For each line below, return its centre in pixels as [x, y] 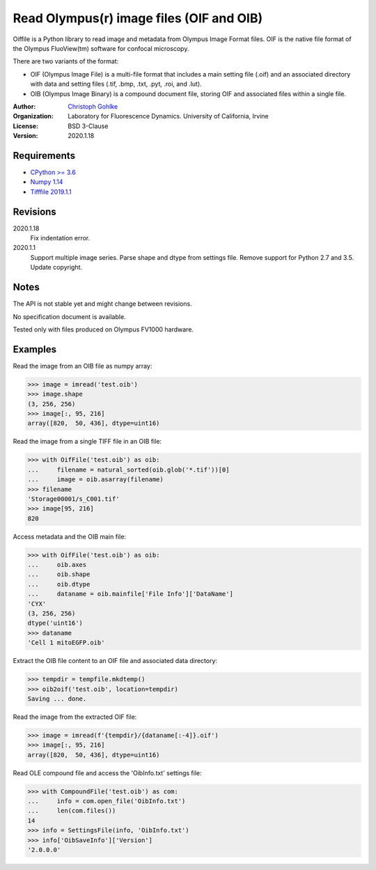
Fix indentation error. [60, 238]
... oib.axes [57, 565]
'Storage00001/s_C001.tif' [73, 499]
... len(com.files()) [72, 811]
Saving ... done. [57, 699]
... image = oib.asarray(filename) [95, 480]
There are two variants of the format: [66, 61]
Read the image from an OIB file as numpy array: [83, 366]
